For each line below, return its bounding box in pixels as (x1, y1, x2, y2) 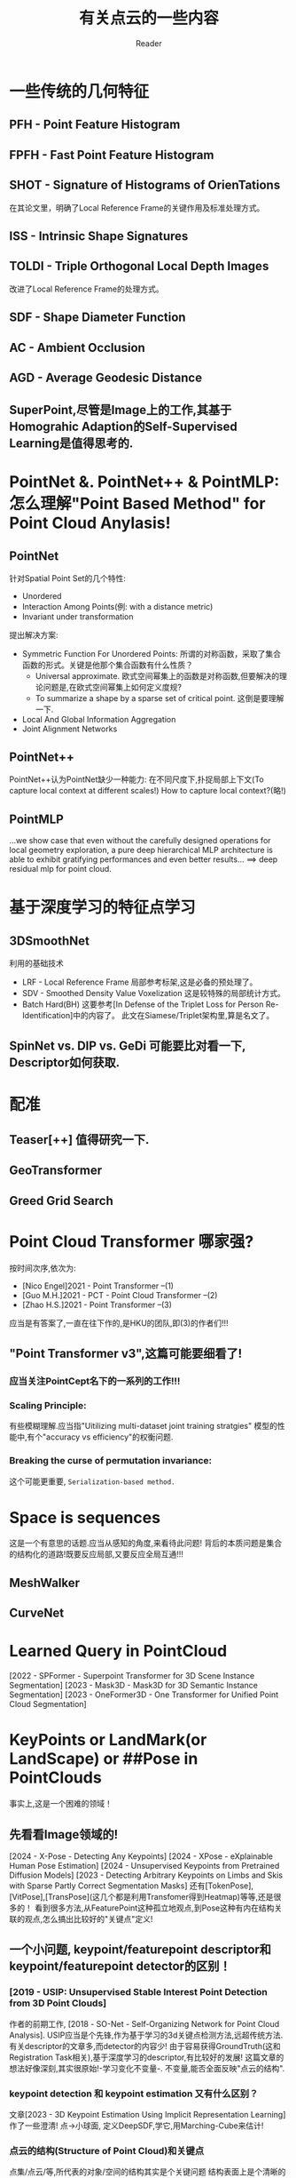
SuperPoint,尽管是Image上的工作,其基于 (9, 403, 232, 418)
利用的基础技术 (9, 957, 64, 969)
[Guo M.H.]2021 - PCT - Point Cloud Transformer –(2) (21, 1289, 218, 1300)
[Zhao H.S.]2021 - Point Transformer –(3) (21, 1299, 173, 1310)
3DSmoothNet (9, 933, 90, 948)
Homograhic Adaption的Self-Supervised (9, 419, 238, 435)
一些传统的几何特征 (9, 81, 150, 101)
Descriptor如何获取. (9, 1055, 121, 1071)
